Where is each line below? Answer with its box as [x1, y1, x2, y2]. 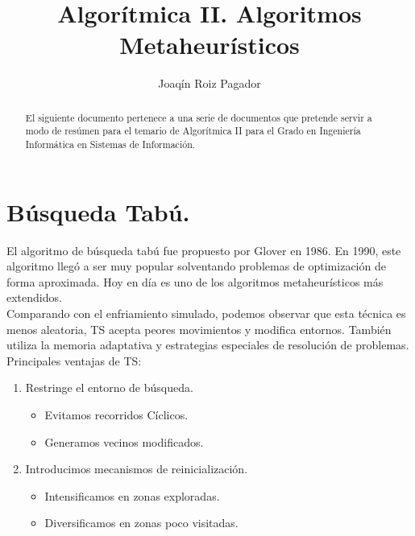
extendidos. [6, 289, 62, 306]
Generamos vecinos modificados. [44, 433, 204, 450]
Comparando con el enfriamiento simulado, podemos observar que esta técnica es [6, 304, 406, 321]
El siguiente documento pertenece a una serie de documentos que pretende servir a [25, 110, 372, 124]
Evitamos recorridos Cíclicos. [44, 406, 189, 423]
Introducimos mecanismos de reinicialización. [25, 460, 248, 477]
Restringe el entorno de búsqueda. [25, 379, 193, 396]
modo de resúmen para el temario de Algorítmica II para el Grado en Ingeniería [25, 124, 361, 138]
